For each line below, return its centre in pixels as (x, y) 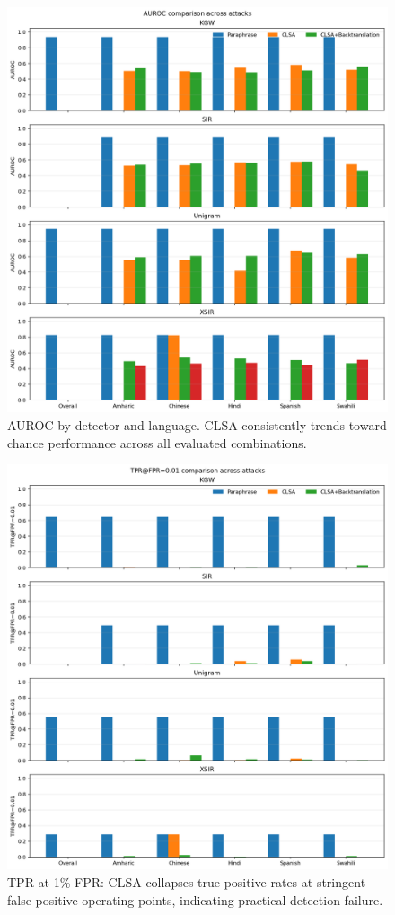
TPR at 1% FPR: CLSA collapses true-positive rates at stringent (187, 882)
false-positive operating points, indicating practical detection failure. (195, 899)
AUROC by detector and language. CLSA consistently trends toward (197, 424)
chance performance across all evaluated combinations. (157, 442)
